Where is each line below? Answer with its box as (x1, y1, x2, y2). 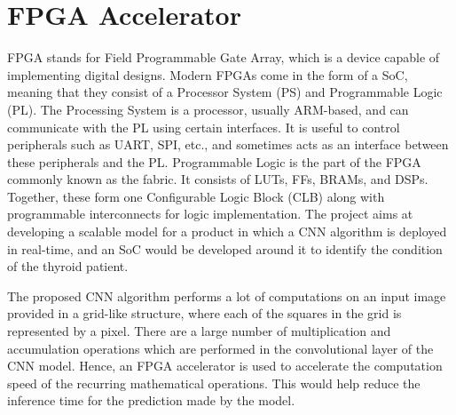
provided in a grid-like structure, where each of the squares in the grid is (7, 304, 402, 323)
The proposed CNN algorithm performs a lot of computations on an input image (7, 286, 446, 305)
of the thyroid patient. (7, 257, 129, 275)
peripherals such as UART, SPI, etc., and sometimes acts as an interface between (7, 135, 449, 154)
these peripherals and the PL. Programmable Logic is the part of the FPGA (7, 152, 421, 171)
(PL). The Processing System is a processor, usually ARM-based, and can (7, 100, 409, 118)
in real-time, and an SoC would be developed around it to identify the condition (7, 239, 443, 258)
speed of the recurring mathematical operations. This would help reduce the (7, 373, 421, 392)
